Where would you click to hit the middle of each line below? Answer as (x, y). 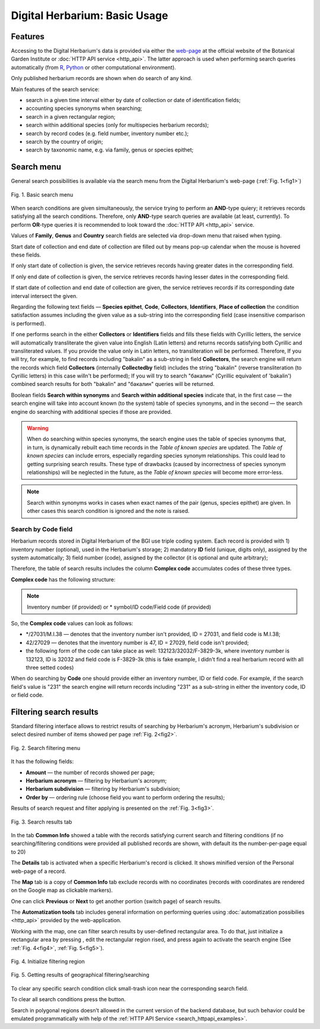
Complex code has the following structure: (63, 580)
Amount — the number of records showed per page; (90, 772)
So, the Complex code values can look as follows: (72, 623)
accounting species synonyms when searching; (84, 108)
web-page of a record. (39, 871)
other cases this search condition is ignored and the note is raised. (108, 511)
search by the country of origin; (64, 141)
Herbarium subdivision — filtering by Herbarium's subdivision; (103, 789)
